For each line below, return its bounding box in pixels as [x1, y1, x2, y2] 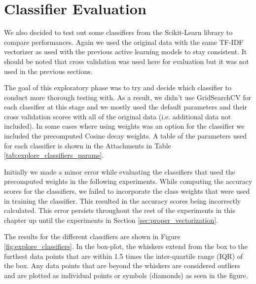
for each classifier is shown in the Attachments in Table [4, 140, 171, 150]
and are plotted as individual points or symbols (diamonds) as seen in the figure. [4, 270, 248, 280]
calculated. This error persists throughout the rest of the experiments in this [4, 205, 235, 215]
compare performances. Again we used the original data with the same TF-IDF [4, 36, 244, 47]
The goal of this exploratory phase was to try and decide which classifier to [4, 82, 231, 93]
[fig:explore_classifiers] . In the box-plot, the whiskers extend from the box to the [4, 241, 248, 251]
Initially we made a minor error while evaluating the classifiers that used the [4, 166, 235, 177]
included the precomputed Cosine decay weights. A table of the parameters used [4, 131, 247, 141]
